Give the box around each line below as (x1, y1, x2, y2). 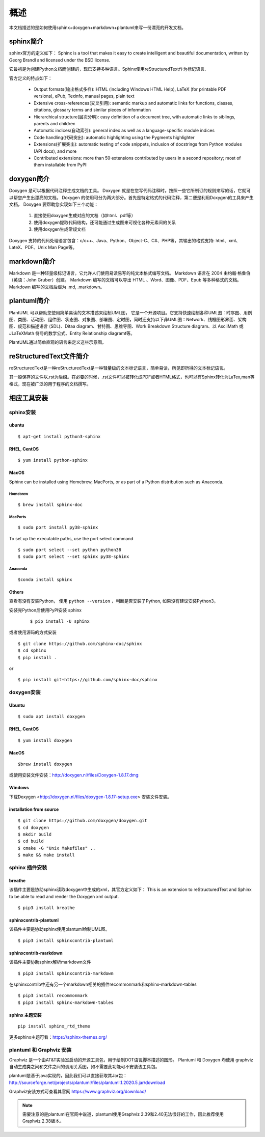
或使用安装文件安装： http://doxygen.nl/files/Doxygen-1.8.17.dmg (9, 772, 139, 778)
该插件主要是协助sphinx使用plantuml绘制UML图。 (9, 926, 110, 932)
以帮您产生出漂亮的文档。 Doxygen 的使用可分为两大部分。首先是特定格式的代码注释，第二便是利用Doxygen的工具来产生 (9, 194, 254, 200)
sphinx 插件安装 (9, 864, 48, 871)
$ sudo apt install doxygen (18, 714, 85, 720)
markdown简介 (9, 257, 56, 265)
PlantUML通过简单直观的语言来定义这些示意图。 (9, 339, 106, 345)
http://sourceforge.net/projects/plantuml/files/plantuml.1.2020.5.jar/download (9, 1080, 165, 1085)
